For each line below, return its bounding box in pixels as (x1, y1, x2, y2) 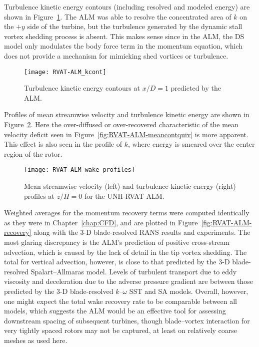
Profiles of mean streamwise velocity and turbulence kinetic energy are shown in (4, 109, 249, 120)
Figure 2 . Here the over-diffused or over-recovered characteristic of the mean (4, 119, 238, 129)
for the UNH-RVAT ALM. (84, 190, 164, 201)
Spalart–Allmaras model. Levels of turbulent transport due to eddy (30, 266, 237, 276)
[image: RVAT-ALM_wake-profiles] (24, 166, 135, 174)
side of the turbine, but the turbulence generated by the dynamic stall (27, 21, 242, 32)
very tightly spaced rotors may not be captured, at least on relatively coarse (4, 325, 237, 335)
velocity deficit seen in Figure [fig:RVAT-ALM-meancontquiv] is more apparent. (4, 129, 248, 139)
